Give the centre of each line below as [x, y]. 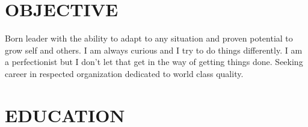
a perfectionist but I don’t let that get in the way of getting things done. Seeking [154, 62]
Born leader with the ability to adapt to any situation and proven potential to [149, 38]
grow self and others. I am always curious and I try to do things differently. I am [154, 50]
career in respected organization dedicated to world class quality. [124, 73]
